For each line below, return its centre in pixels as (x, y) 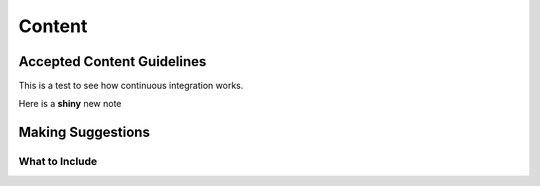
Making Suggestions (84, 132)
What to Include (58, 162)
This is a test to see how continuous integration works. (131, 86)
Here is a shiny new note (70, 104)
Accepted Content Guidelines (112, 61)
